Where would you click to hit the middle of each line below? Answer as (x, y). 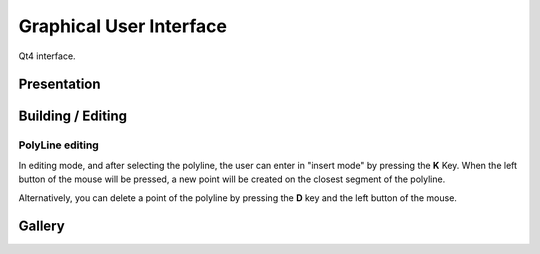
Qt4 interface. (47, 56)
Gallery (41, 226)
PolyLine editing (58, 145)
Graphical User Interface (122, 26)
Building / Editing (73, 116)
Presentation (59, 84)
